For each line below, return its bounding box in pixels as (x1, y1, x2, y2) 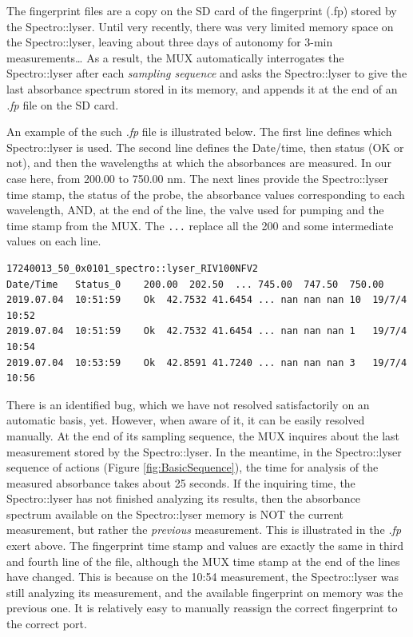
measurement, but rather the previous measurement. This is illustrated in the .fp (6, 521, 402, 538)
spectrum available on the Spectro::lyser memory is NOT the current (6, 505, 344, 522)
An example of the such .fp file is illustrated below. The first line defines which (6, 123, 392, 140)
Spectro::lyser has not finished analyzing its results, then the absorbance (6, 490, 360, 507)
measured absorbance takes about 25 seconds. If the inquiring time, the (6, 474, 355, 491)
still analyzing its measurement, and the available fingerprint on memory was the (6, 583, 403, 600)
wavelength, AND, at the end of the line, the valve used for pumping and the (6, 201, 384, 218)
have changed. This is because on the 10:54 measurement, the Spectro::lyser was (6, 568, 399, 585)
